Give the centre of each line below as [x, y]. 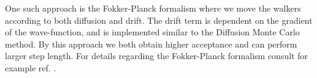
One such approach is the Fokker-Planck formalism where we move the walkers [153, 8]
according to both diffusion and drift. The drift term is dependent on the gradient [159, 20]
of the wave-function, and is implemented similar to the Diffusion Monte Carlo [152, 32]
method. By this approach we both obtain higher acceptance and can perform [151, 44]
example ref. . [31, 67]
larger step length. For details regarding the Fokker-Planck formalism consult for [156, 56]
